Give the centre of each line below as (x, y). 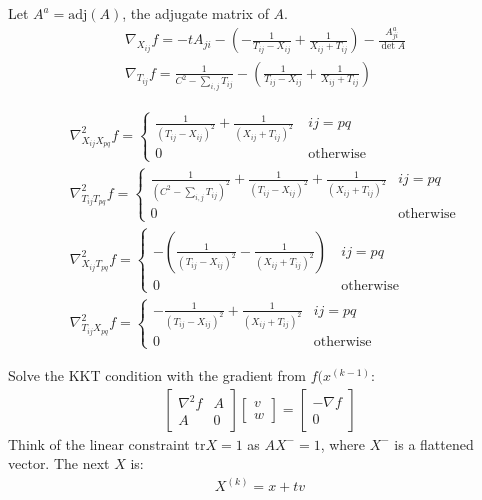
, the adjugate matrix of (195, 13)
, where (343, 443)
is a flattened (434, 443)
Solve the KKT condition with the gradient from (157, 374)
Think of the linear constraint (99, 443)
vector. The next (59, 463)
